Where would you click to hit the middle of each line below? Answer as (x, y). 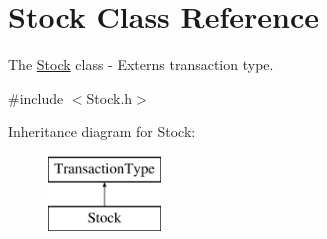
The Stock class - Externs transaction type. (141, 64)
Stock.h (109, 97)
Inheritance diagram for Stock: (102, 131)
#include (36, 97)
